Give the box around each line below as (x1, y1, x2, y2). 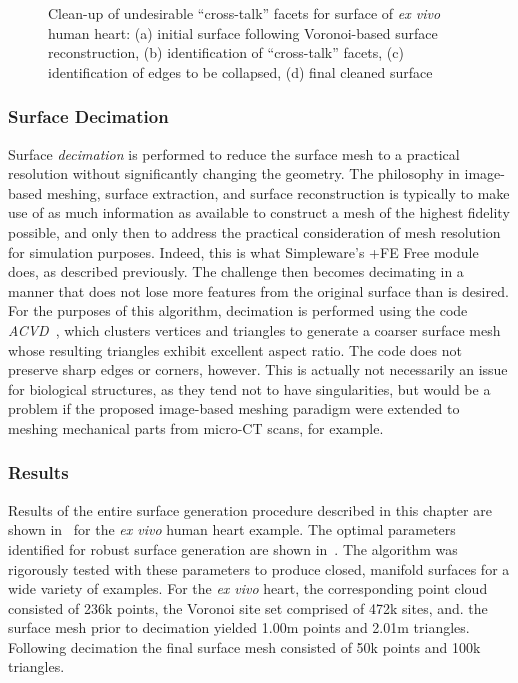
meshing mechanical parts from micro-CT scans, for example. (8, 417, 384, 438)
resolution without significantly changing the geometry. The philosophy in (8, 163, 460, 184)
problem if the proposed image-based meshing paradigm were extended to (8, 398, 460, 419)
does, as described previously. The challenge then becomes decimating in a (8, 261, 464, 282)
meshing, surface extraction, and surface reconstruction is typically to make (46, 182, 510, 203)
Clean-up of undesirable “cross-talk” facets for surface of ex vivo (48, 3, 441, 23)
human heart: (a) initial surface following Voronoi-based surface (48, 22, 438, 43)
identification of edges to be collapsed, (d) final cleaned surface (48, 61, 433, 82)
